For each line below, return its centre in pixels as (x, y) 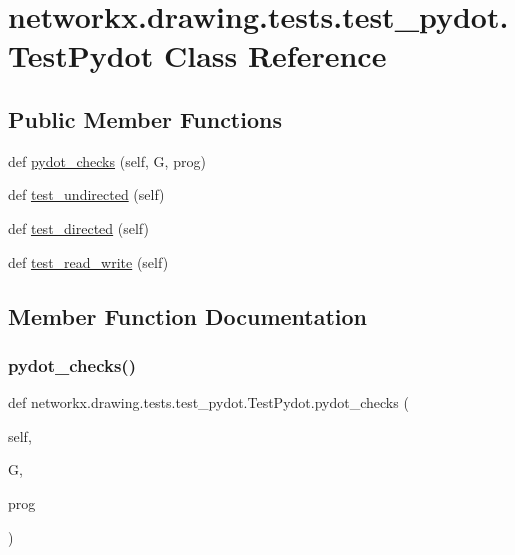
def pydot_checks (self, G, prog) (107, 160)
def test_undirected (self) (86, 194)
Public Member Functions (145, 118)
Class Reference (275, 55)
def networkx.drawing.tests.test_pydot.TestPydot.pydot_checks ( (208, 402)
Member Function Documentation (188, 315)
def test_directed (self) (78, 227)
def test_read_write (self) (88, 261)
